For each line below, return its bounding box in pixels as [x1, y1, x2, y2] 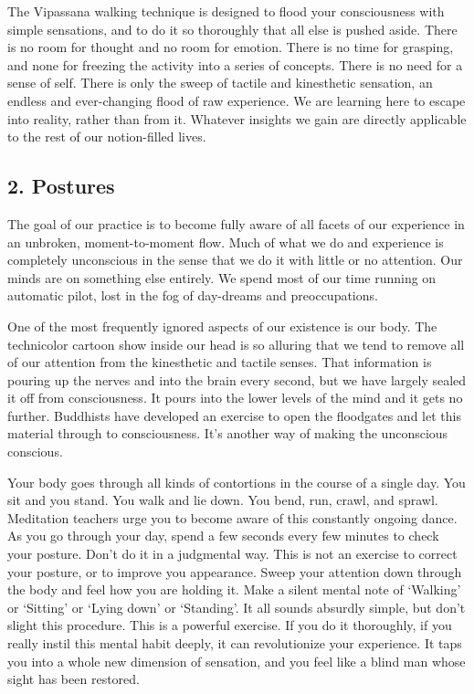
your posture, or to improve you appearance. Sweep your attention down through [7, 562, 462, 581]
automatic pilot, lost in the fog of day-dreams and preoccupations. [7, 286, 378, 305]
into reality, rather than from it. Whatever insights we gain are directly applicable [7, 109, 467, 128]
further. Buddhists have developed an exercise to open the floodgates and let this [7, 405, 461, 425]
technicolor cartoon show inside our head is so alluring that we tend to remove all [7, 334, 465, 353]
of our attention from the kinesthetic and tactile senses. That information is [7, 352, 432, 372]
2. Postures [7, 172, 115, 200]
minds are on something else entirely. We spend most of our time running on [7, 268, 437, 287]
